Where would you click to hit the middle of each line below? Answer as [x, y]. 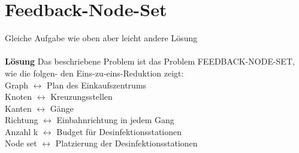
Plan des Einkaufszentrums [97, 85]
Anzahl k [22, 131]
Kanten [18, 108]
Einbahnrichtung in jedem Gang [115, 120]
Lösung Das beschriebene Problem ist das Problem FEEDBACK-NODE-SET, [150, 61]
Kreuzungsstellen [81, 97]
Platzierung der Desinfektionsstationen [126, 143]
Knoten [19, 97]
